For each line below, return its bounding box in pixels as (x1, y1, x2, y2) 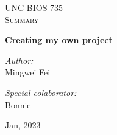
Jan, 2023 (5, 119, 41, 131)
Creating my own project (5, 33, 113, 46)
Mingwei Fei (5, 66, 51, 78)
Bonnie (5, 98, 31, 111)
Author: (5, 54, 34, 66)
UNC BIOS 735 (5, 1, 63, 13)
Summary (5, 13, 39, 26)
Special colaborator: (5, 86, 77, 99)
